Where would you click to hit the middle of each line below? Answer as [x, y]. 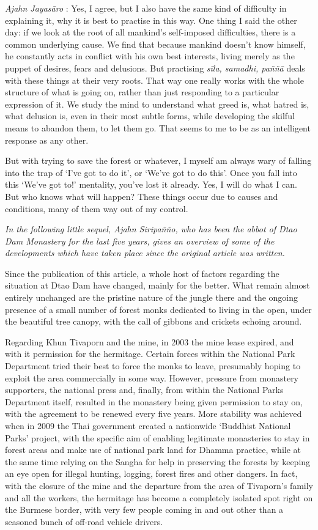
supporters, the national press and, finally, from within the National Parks [144, 390]
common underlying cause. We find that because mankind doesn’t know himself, [155, 44]
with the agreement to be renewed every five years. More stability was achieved [153, 414]
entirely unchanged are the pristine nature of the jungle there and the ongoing [152, 297]
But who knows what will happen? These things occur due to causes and [142, 196]
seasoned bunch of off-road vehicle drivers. [84, 521]
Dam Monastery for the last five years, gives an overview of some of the [140, 241]
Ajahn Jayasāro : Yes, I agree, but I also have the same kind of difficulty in [146, 8]
